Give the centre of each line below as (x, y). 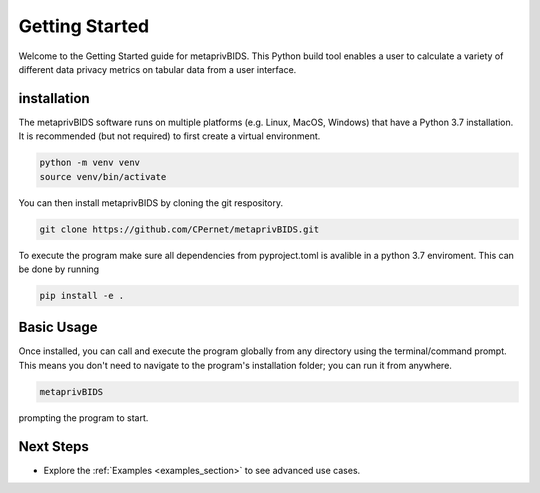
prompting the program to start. (83, 417)
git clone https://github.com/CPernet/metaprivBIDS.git (179, 229)
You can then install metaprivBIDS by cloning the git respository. (151, 202)
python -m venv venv (89, 163)
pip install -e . (82, 295)
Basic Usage (58, 327)
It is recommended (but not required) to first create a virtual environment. (169, 136)
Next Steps (53, 446)
